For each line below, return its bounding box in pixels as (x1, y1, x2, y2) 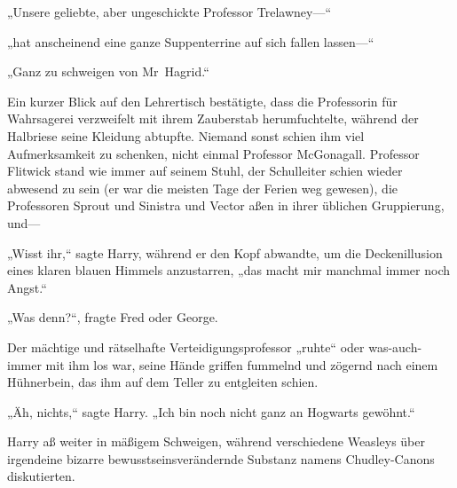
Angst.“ (7, 278, 47, 296)
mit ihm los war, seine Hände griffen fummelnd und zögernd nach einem (45, 355, 438, 374)
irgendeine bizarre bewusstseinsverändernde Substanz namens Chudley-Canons (7, 449, 435, 468)
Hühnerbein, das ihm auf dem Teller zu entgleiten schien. (7, 373, 319, 391)
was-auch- (368, 337, 422, 356)
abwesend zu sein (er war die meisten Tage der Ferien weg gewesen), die (7, 178, 398, 197)
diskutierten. (7, 467, 75, 485)
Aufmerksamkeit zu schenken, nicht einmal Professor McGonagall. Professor (7, 144, 420, 162)
